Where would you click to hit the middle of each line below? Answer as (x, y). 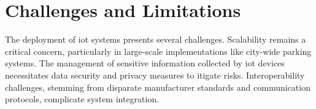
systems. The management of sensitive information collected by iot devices (145, 63)
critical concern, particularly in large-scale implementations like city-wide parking (158, 51)
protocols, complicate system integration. (82, 99)
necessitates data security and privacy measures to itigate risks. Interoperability (155, 75)
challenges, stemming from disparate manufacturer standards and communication (158, 87)
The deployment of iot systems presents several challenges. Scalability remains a (156, 39)
